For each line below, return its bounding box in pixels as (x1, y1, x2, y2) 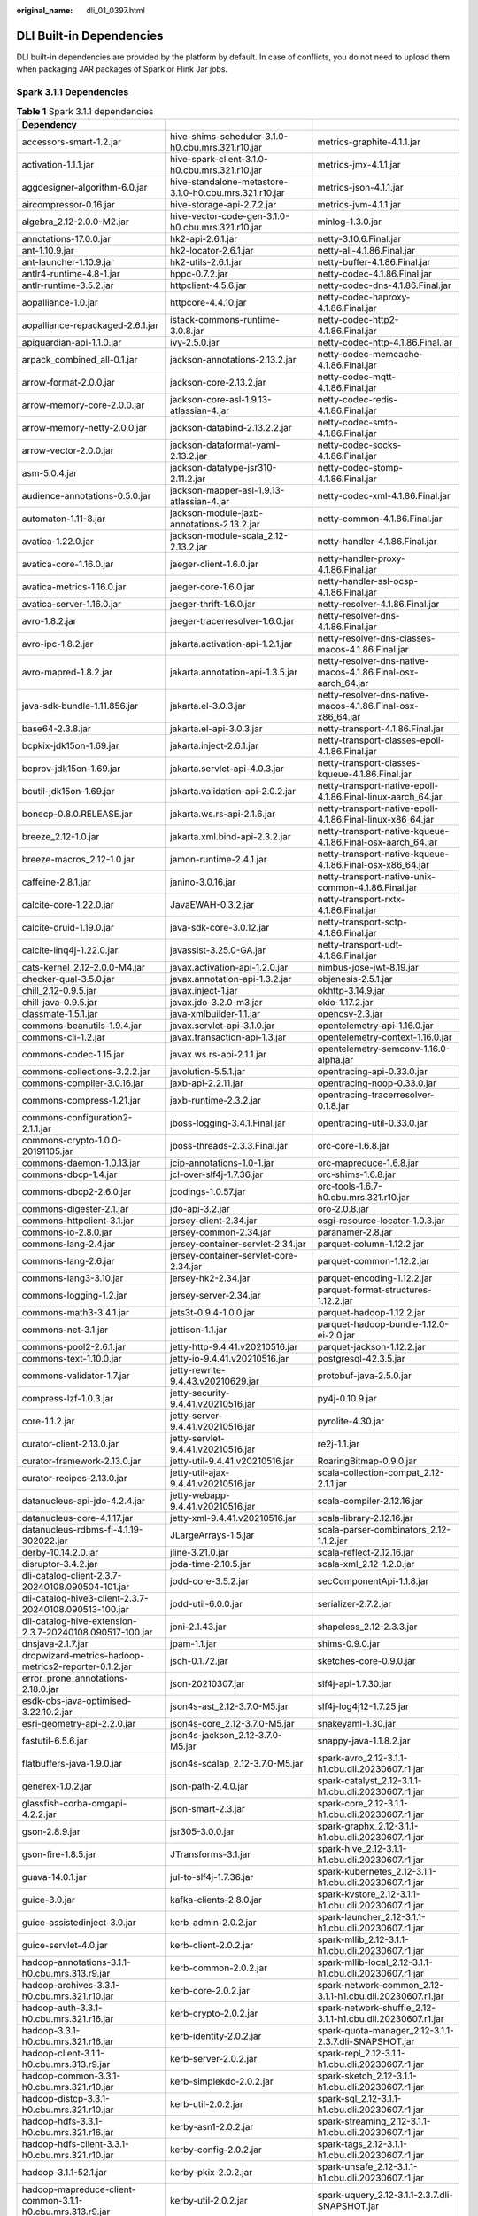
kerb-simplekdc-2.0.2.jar (169, 2075, 274, 2087)
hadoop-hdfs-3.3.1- (21, 2115, 104, 2127)
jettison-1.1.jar (169, 1323, 227, 1336)
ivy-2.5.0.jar (169, 336, 220, 348)
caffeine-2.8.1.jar (21, 876, 92, 888)
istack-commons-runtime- (169, 313, 281, 325)
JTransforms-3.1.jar (169, 1848, 251, 1861)
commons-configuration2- (21, 1111, 133, 1123)
